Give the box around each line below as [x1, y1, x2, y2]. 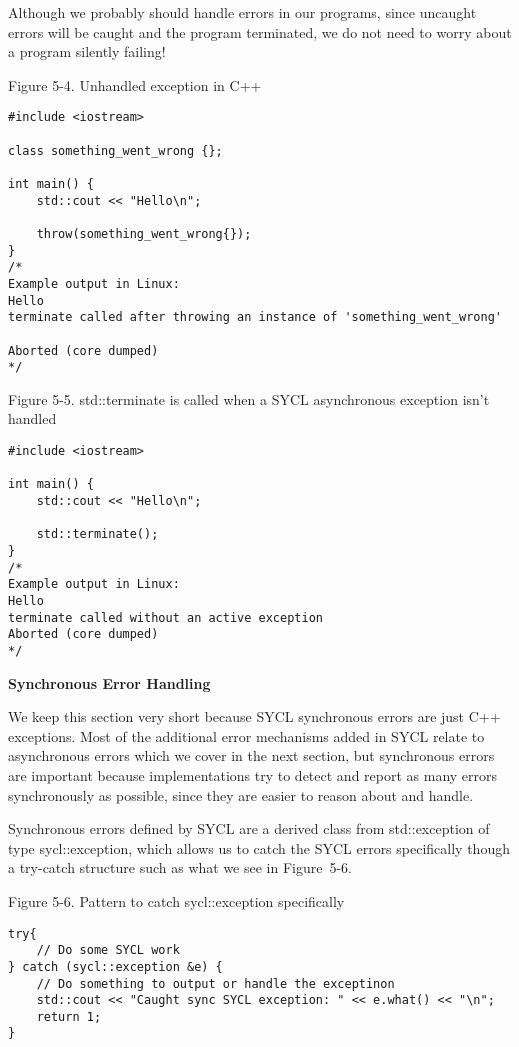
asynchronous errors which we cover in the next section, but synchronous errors [8, 745, 495, 766]
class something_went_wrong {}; [8, 143, 223, 158]
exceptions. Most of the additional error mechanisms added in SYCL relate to [8, 725, 485, 746]
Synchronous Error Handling [8, 672, 211, 693]
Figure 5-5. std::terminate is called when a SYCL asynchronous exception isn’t [8, 388, 490, 409]
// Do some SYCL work [36, 943, 180, 958]
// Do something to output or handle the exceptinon [36, 976, 395, 991]
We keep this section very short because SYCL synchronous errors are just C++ [8, 706, 501, 727]
